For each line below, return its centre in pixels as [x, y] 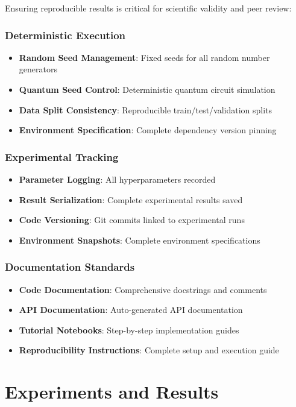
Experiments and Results [112, 392]
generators [38, 69]
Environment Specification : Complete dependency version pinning [148, 130]
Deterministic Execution [65, 35]
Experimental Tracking [62, 156]
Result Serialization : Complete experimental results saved [131, 199]
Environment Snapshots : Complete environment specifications [140, 240]
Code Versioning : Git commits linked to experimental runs [132, 220]
